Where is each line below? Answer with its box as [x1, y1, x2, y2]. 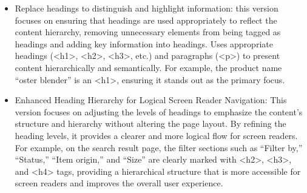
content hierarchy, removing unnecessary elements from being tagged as [15, 25, 281, 38]
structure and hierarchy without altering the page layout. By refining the [15, 117, 286, 130]
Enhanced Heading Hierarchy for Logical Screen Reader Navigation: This [15, 93, 287, 106]
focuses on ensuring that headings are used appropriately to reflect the [15, 13, 277, 26]
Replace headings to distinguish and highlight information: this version [15, 2, 278, 14]
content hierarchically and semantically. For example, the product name [15, 61, 282, 73]
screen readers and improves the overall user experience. [15, 177, 223, 189]
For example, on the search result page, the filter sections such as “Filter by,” [15, 141, 303, 154]
